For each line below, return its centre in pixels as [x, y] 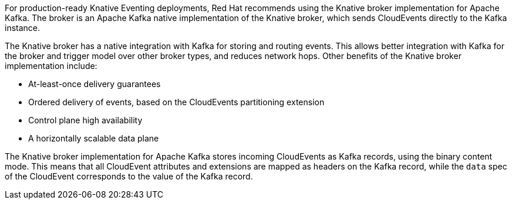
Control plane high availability [85, 120]
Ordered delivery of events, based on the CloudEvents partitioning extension [176, 102]
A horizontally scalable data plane [94, 138]
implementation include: [51, 66]
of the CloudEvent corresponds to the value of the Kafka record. [129, 176]
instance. [23, 28]
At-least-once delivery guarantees [95, 84]
